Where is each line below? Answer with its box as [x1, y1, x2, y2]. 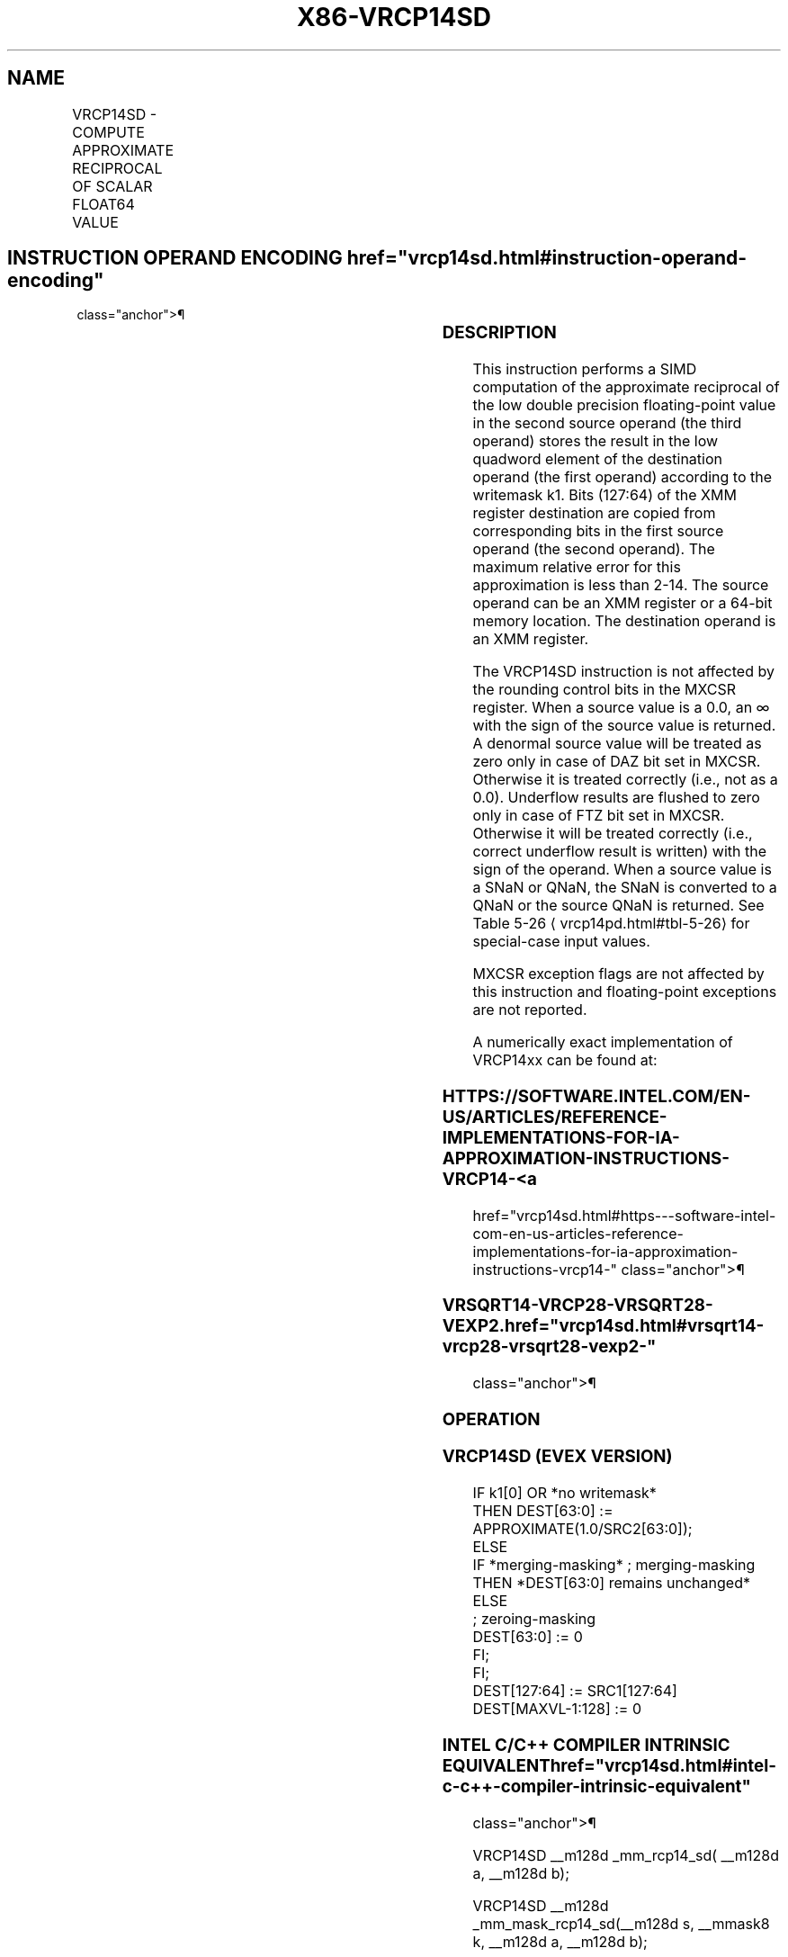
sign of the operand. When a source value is [472, 860, 772, 879]
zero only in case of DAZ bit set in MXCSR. [472, 752, 761, 771]
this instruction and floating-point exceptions [472, 983, 777, 1001]
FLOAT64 [72, 194, 135, 213]
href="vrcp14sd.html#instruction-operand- [346, 247, 748, 270]
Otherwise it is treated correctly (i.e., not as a [472, 770, 778, 789]
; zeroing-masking [472, 1610, 596, 1629]
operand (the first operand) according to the [472, 468, 773, 487]
